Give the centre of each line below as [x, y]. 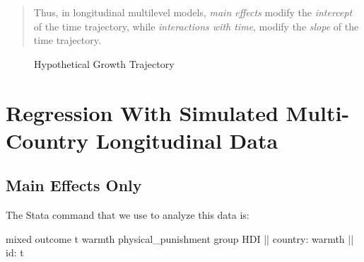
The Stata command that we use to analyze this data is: [128, 215]
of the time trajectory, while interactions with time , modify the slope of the [196, 26]
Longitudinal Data [187, 140]
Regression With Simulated [142, 112]
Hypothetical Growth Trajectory [104, 63]
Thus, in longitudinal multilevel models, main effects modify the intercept [193, 12]
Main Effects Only [74, 185]
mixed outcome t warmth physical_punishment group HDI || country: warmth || [180, 238]
